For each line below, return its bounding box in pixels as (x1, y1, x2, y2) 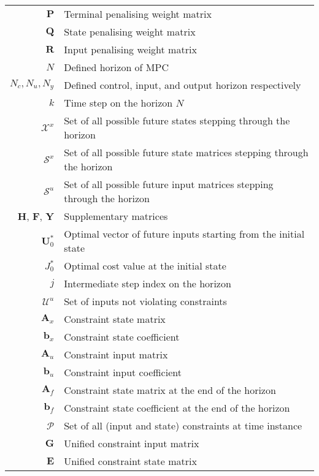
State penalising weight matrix (64, 25, 196, 39)
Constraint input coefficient (64, 365, 182, 379)
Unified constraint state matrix (64, 454, 197, 468)
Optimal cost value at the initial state (64, 259, 226, 273)
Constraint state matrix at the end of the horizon (64, 383, 276, 397)
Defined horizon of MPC (64, 60, 169, 74)
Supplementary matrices (64, 209, 168, 223)
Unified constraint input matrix (64, 436, 199, 450)
